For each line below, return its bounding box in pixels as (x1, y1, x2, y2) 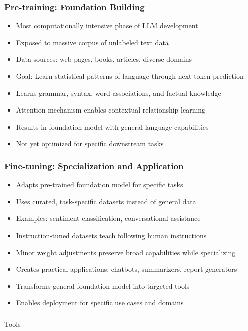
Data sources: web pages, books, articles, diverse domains (16, 54, 192, 64)
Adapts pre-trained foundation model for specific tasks (16, 179, 183, 190)
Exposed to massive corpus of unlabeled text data (16, 37, 169, 47)
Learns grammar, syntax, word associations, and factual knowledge (16, 87, 221, 98)
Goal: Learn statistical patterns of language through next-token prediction (16, 71, 244, 81)
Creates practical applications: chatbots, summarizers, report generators (16, 264, 237, 274)
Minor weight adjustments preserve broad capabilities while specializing (16, 247, 236, 257)
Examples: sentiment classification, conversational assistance (16, 213, 201, 224)
